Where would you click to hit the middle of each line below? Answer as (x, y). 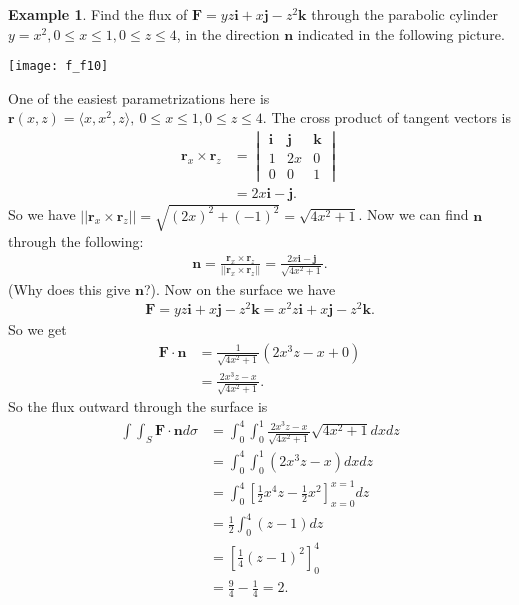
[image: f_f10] (58, 66)
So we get (37, 329)
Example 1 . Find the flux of (98, 14)
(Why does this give (69, 288)
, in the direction (228, 33)
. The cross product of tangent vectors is (386, 117)
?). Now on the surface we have (239, 288)
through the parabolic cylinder (405, 14)
